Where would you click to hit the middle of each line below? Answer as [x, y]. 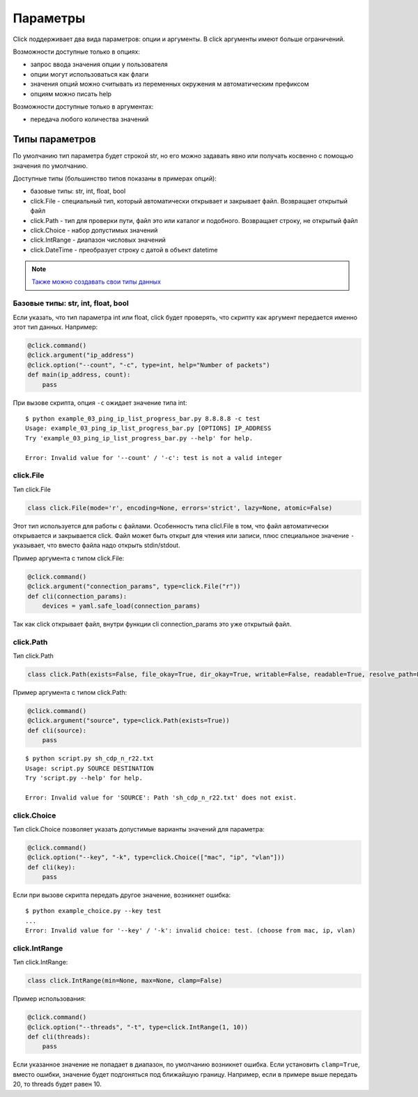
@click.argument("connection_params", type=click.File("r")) [134, 586]
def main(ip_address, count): [79, 375]
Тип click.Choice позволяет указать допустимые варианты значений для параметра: [139, 829]
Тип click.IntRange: [40, 962]
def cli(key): [52, 867]
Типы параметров [55, 139]
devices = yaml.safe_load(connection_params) [121, 606]
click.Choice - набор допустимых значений [94, 230]
